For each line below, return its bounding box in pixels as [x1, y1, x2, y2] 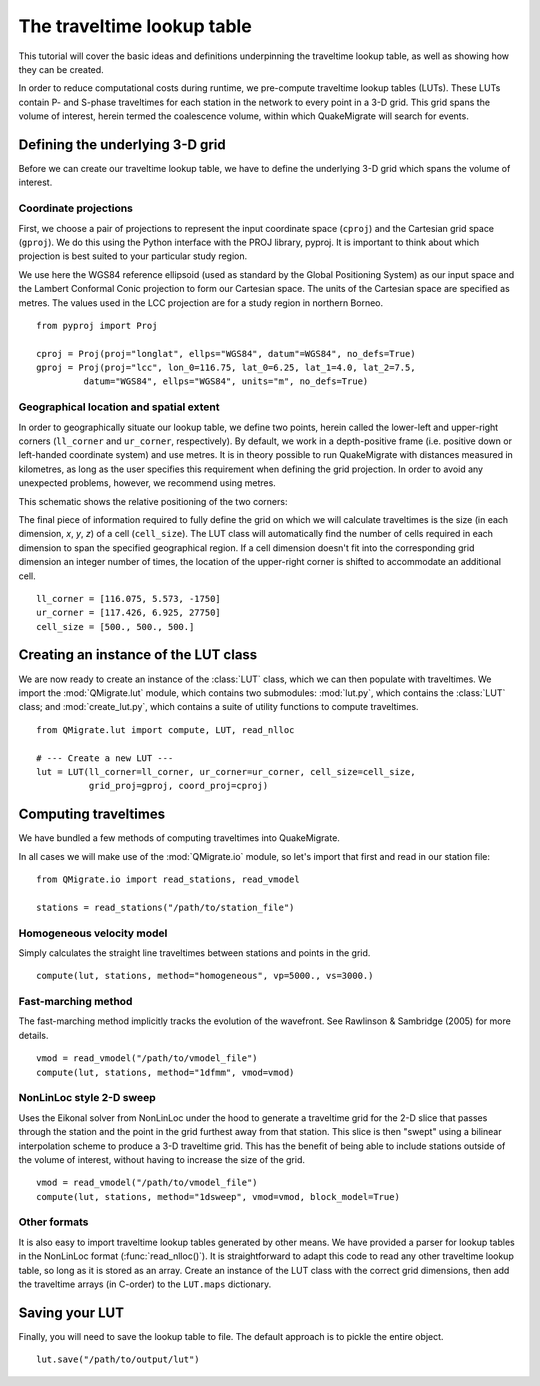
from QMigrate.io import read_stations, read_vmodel [36, 874, 300, 885]
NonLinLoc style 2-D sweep [18, 1091, 157, 1105]
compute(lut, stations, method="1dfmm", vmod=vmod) [36, 1066, 295, 1078]
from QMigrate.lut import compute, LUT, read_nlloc [36, 724, 295, 735]
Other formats [18, 1215, 89, 1229]
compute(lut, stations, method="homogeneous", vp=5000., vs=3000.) [36, 970, 374, 982]
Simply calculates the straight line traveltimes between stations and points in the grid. [18, 946, 371, 959]
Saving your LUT [18, 1304, 125, 1321]
